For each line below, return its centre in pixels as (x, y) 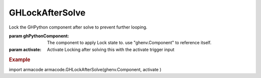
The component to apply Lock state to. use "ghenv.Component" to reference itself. (129, 43)
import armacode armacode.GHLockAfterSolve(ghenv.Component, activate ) (85, 69)
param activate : (25, 49)
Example (20, 60)
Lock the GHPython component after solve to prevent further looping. (78, 27)
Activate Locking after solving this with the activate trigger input (111, 49)
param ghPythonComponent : (39, 36)
